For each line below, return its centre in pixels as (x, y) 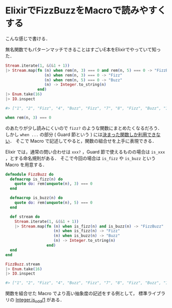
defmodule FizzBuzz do (29, 174)
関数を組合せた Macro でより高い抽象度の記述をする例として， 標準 (77, 294)
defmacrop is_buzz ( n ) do (36, 198)
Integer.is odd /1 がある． (40, 300)
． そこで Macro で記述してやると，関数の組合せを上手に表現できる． (83, 141)
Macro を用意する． (26, 164)
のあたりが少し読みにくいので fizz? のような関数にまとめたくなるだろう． (84, 128)
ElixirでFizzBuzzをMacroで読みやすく (86, 11)
